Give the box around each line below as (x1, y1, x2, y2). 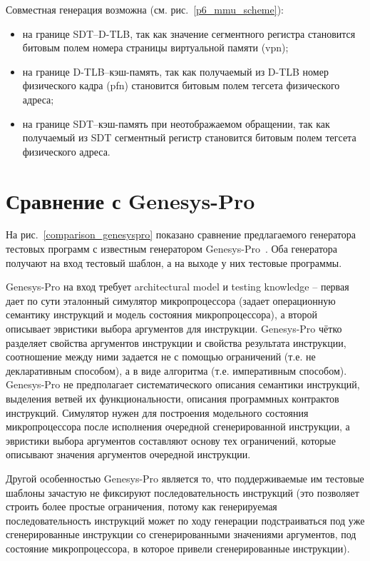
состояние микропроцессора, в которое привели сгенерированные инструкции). (6, 540, 350, 555)
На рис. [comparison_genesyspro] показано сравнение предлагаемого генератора (6, 227, 356, 242)
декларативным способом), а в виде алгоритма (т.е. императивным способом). (6, 363, 347, 378)
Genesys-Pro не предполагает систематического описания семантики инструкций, (6, 377, 360, 392)
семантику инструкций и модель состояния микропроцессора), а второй (6, 307, 318, 322)
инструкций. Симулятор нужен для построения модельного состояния (6, 405, 309, 420)
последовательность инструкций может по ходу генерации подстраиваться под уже (6, 512, 365, 527)
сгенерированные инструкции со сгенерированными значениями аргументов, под (6, 527, 356, 542)
